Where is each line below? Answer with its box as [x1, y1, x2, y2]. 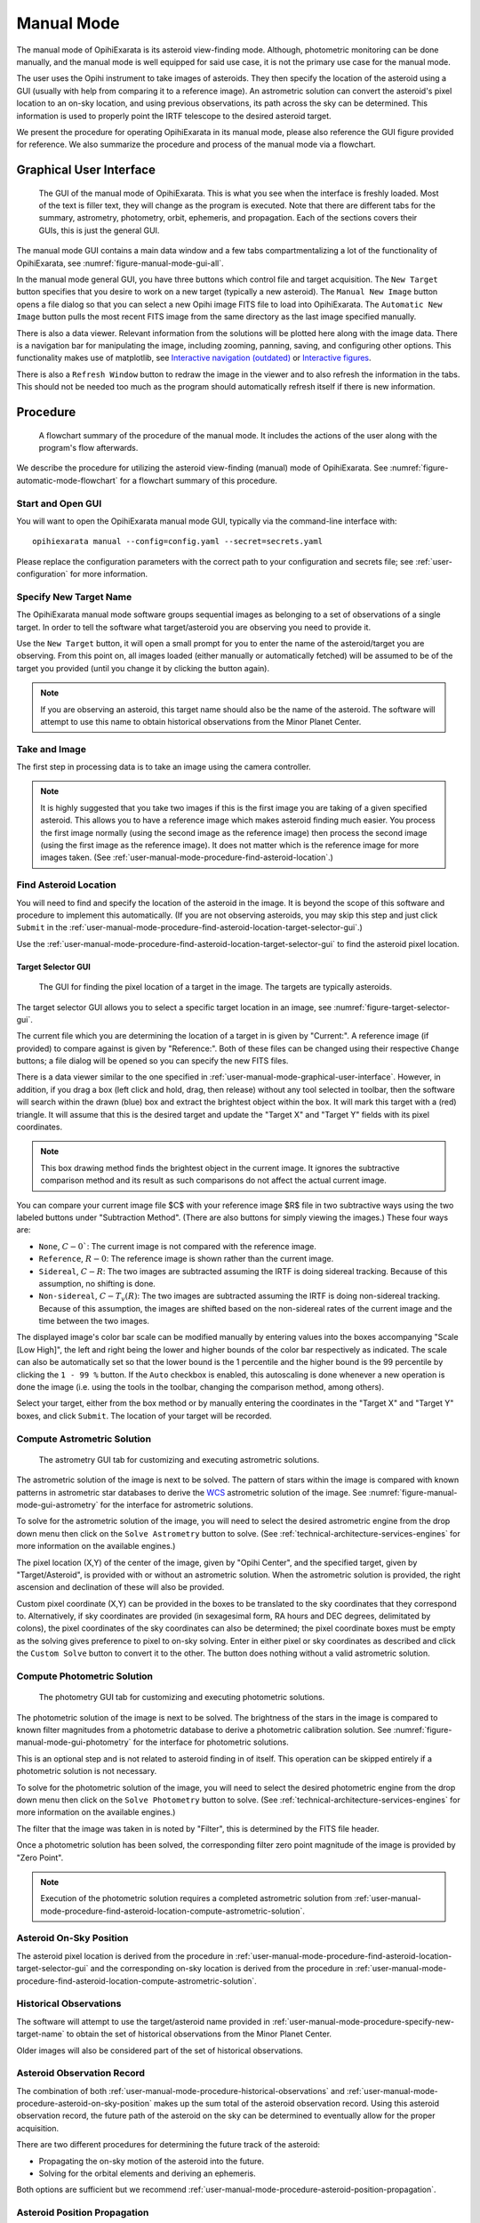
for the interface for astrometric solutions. [100, 1499, 253, 1510]
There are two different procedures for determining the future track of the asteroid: [16, 2139, 320, 2150]
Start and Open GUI [16, 497, 102, 510]
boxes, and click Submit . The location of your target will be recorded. [16, 1410, 272, 1421]
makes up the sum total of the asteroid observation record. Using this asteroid [154, 2099, 440, 2109]
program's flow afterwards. [38, 442, 139, 453]
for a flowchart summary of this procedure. [119, 475, 277, 486]
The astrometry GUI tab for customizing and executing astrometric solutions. [38, 1454, 320, 1465]
